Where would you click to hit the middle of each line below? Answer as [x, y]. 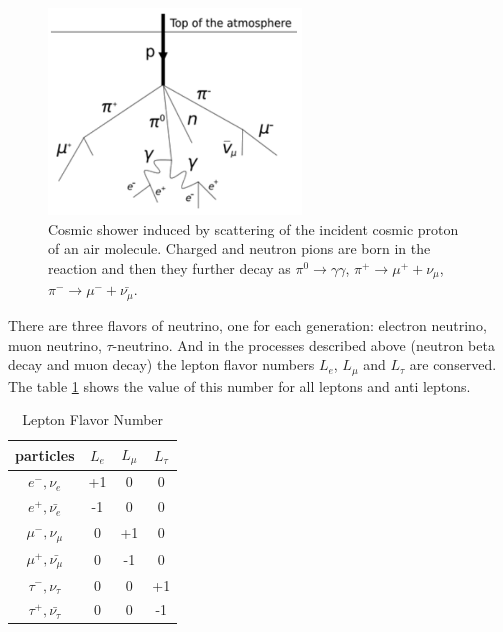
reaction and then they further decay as [169, 268]
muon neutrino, [55, 344]
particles [45, 454]
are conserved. [453, 364]
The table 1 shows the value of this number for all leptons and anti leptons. [239, 385]
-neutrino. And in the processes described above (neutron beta [303, 344]
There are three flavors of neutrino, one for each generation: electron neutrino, [247, 324]
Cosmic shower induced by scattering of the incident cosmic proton [253, 228]
